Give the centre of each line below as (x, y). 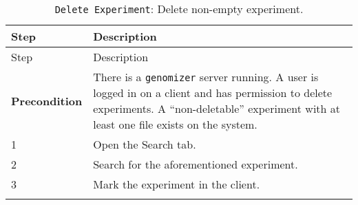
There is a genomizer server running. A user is (206, 77)
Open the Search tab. (145, 144)
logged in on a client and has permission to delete (213, 93)
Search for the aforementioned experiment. (196, 164)
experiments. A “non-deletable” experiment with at (217, 108)
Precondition (47, 100)
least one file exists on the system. (175, 124)
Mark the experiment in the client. (177, 184)
